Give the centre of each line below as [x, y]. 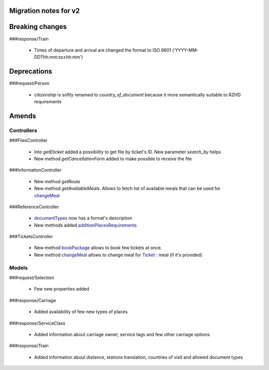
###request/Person [29, 83]
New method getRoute [57, 181]
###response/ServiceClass [37, 323]
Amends [23, 116]
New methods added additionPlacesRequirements [85, 225]
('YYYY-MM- [185, 50]
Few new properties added [62, 289]
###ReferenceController [34, 207]
